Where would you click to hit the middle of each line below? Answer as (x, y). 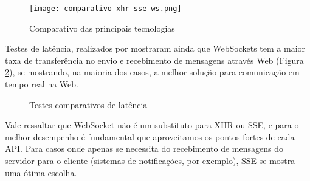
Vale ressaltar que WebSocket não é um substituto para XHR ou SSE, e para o (152, 125)
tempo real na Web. (42, 84)
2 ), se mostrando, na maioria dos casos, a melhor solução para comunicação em (152, 72)
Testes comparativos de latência (88, 104)
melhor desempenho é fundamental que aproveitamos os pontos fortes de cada (150, 136)
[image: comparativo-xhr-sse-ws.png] (105, 9)
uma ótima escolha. (41, 172)
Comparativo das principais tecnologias (102, 28)
